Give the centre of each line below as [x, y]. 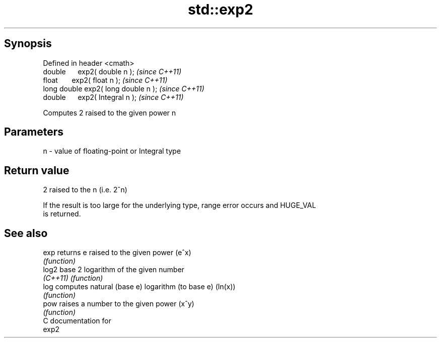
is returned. [62, 214]
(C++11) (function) [73, 278]
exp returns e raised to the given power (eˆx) [117, 253]
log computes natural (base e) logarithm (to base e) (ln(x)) [139, 287]
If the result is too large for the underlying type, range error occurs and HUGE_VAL [179, 205]
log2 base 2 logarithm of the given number [114, 270]
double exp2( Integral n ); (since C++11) [113, 97]
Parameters [34, 132]
